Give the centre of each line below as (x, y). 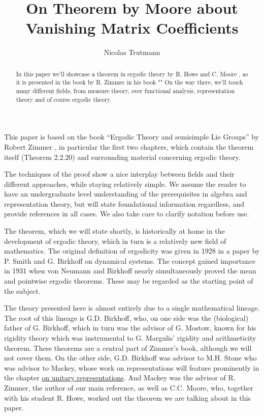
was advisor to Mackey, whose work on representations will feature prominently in (132, 367)
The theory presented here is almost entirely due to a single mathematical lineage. (132, 308)
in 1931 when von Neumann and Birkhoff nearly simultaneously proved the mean (130, 271)
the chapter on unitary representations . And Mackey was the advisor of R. (120, 378)
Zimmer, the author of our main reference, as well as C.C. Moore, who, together (129, 387)
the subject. (22, 290)
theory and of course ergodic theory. (64, 99)
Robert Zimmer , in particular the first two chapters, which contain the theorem (129, 146)
